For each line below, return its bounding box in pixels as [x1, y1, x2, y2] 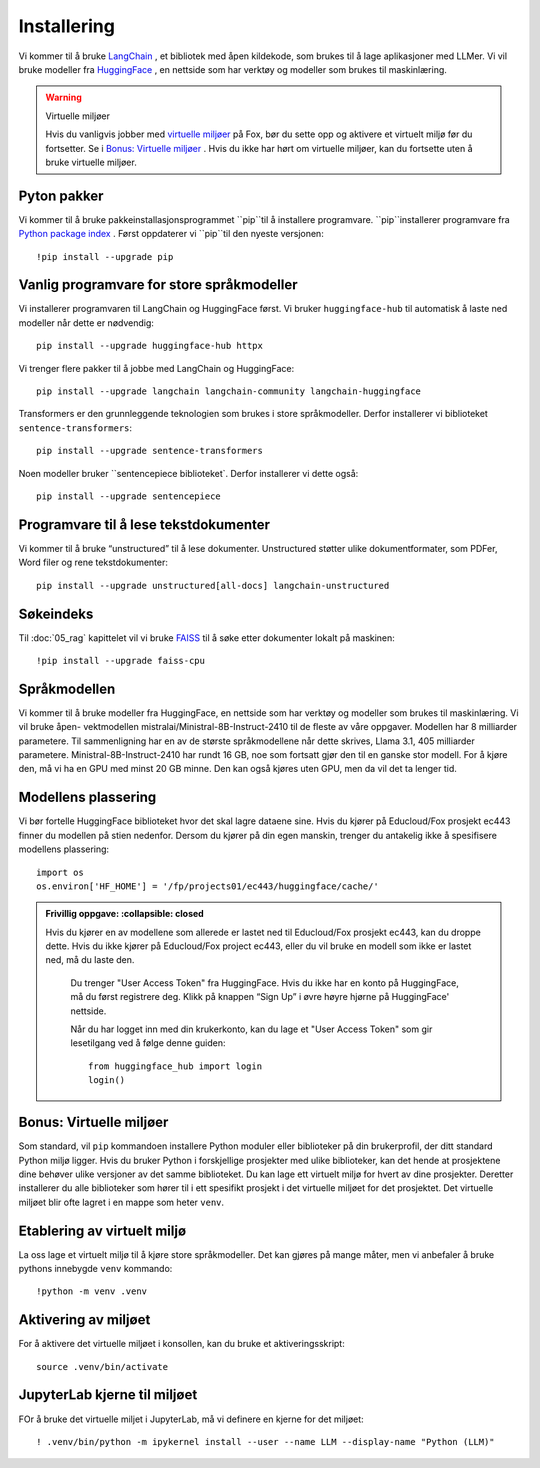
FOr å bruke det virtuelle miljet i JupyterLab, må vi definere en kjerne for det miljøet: [18, 1413, 364, 1425]
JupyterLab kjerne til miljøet [18, 1386, 198, 1404]
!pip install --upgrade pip [36, 251, 174, 262]
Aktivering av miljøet [18, 1311, 151, 1329]
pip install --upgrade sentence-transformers [36, 445, 264, 457]
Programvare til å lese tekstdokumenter [18, 516, 270, 533]
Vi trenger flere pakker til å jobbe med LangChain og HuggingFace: [18, 362, 295, 374]
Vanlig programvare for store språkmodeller [18, 276, 298, 294]
